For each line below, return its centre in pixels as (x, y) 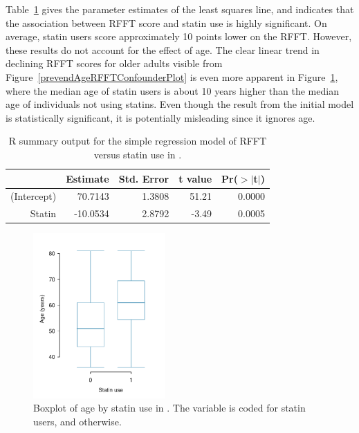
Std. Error (144, 178)
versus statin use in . (138, 154)
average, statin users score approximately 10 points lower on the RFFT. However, (179, 36)
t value (195, 178)
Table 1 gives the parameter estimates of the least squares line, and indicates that (180, 9)
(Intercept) (34, 196)
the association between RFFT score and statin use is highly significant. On (166, 22)
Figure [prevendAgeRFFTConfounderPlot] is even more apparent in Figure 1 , (172, 76)
